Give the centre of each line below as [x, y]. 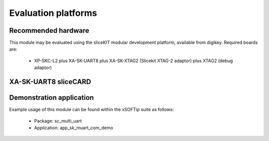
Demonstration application [52, 98]
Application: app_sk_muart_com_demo [73, 128]
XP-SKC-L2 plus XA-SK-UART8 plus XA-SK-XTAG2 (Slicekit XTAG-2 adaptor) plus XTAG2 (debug [134, 61]
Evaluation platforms [53, 13]
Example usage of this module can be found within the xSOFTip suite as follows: [92, 110]
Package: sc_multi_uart [58, 121]
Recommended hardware [49, 31]
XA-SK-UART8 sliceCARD [50, 82]
